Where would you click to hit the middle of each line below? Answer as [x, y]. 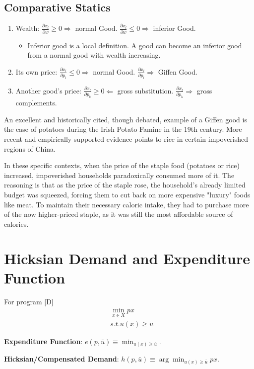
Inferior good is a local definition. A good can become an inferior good [135, 45]
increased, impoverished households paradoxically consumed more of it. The [119, 175]
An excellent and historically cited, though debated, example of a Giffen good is [126, 119]
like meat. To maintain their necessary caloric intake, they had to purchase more [127, 204]
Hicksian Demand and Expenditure [127, 258]
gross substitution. [145, 90]
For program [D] [29, 301]
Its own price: [36, 71]
